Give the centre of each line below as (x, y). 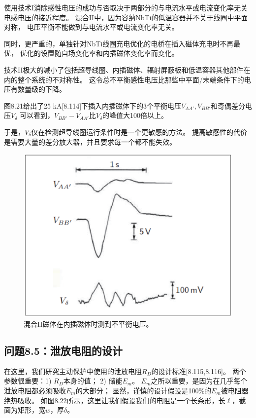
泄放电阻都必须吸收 (35, 390)
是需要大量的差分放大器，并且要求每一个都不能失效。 (90, 141)
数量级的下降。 (42, 89)
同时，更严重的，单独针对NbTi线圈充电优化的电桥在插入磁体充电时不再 (119, 43)
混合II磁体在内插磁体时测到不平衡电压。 (88, 323)
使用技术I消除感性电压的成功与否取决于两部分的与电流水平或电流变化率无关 (126, 7)
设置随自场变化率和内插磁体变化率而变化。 (110, 53)
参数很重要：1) (28, 381)
